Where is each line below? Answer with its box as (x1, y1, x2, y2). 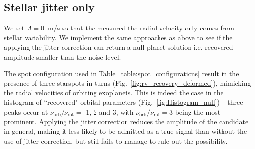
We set (4, 23, 25, 33)
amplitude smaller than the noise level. (4, 51, 121, 61)
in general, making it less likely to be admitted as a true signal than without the (4, 126, 247, 136)
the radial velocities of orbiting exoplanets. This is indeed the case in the (4, 87, 223, 97)
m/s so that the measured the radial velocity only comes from (48, 23, 234, 33)
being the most (175, 106, 221, 117)
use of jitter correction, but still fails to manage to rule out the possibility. (4, 135, 228, 146)
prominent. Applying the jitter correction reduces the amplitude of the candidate (4, 116, 249, 126)
